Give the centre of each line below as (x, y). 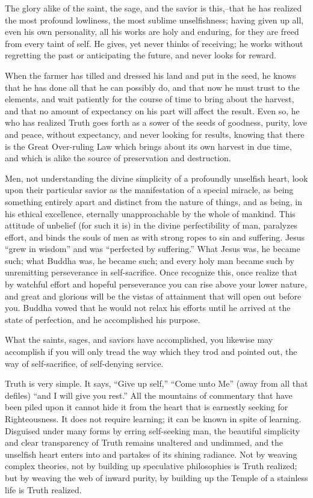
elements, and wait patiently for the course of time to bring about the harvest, (150, 99)
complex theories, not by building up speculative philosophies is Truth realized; (151, 466)
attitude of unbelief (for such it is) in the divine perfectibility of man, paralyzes (151, 225)
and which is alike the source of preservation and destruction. (118, 158)
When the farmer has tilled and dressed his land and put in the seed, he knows (150, 75)
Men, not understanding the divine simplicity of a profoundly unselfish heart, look (156, 178)
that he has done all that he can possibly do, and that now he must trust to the (152, 87)
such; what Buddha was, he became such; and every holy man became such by (150, 260)
